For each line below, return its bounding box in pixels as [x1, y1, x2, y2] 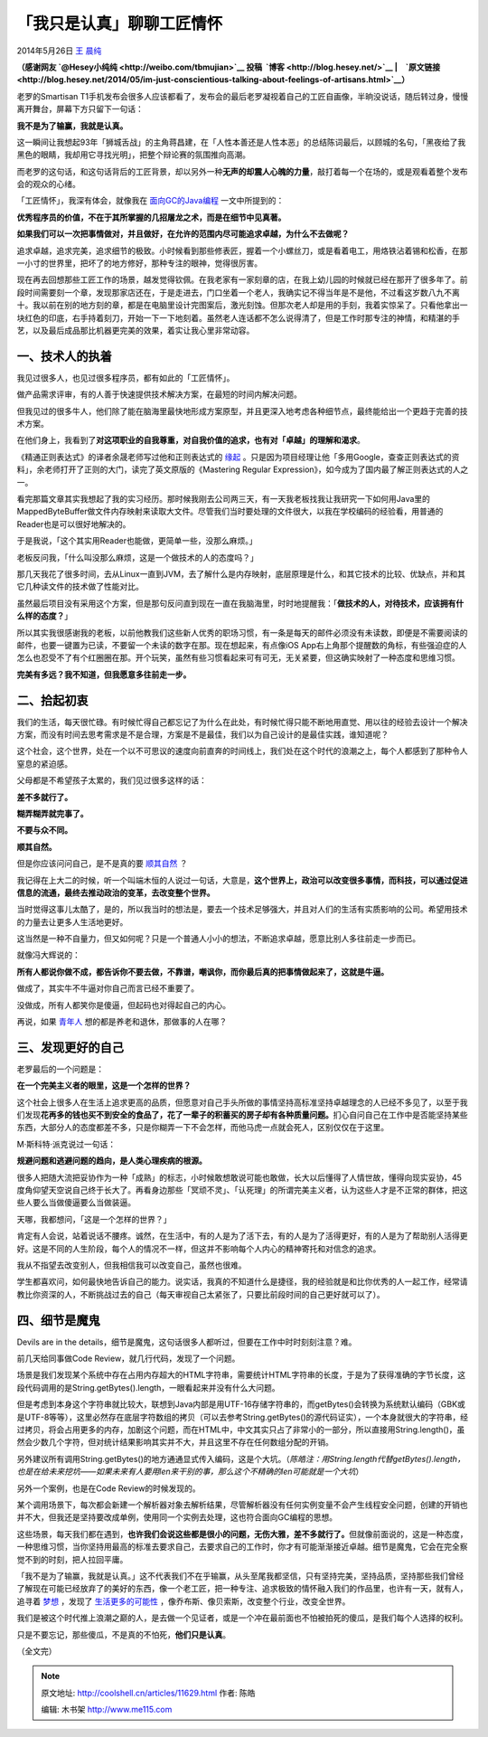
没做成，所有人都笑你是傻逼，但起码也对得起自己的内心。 [16, 999, 230, 1010]
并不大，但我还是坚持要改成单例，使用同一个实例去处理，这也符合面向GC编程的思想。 [16, 1512, 338, 1523]
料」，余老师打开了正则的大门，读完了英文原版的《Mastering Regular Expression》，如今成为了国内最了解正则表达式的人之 [16, 464, 469, 475]
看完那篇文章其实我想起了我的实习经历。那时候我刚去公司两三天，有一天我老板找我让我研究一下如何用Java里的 [16, 494, 431, 504]
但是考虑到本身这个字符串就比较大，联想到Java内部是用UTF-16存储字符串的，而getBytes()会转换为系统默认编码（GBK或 [16, 1399, 465, 1410]
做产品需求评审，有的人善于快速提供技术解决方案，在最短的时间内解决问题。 [16, 389, 302, 400]
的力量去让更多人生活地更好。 [16, 916, 128, 927]
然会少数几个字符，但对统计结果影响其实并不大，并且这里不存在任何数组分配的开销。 [16, 1437, 333, 1448]
